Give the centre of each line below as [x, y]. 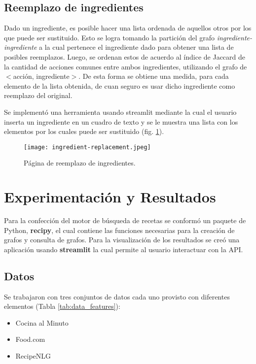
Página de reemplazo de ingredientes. [80, 163]
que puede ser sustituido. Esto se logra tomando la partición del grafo [109, 37]
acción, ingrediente [41, 76]
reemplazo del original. [38, 95]
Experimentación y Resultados [110, 197]
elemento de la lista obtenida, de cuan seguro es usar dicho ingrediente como [120, 85]
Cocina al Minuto [42, 322]
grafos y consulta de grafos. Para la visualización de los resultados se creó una [122, 240]
